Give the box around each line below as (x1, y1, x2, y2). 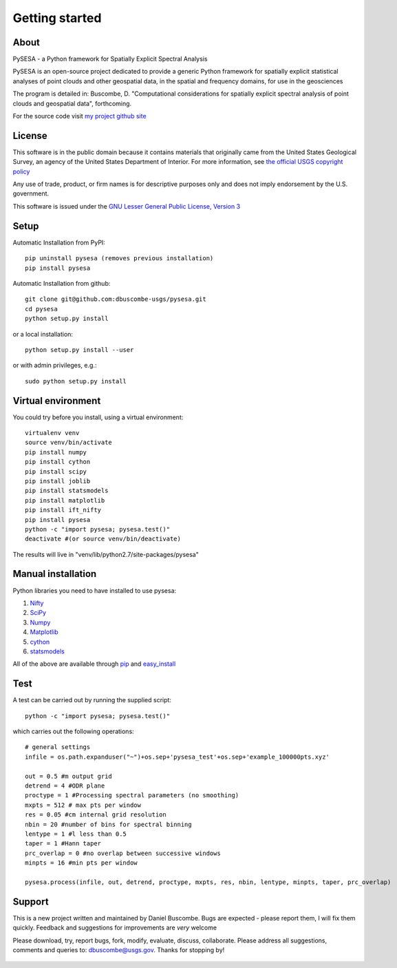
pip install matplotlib (25, 496, 105, 504)
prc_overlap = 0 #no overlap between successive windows (25, 849, 222, 857)
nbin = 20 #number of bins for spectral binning (25, 820, 192, 828)
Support (12, 896, 49, 907)
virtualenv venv (25, 429, 80, 436)
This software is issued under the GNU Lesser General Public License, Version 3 (12, 202, 241, 210)
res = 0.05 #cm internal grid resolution (25, 811, 167, 819)
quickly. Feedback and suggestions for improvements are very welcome (12, 923, 217, 932)
